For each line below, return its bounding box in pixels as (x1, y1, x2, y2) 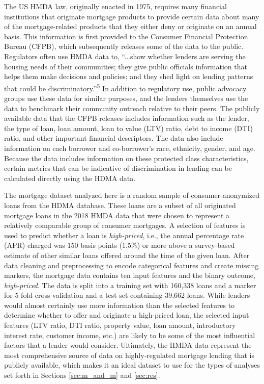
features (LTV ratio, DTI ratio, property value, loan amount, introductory (4, 320, 236, 330)
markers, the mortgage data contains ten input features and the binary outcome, (4, 270, 255, 280)
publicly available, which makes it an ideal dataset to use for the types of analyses (4, 360, 260, 370)
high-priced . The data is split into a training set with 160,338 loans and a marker (4, 279, 256, 290)
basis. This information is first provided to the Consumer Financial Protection (4, 31, 248, 41)
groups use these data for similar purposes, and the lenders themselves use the (4, 93, 248, 103)
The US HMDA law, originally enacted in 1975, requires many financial (4, 1, 227, 11)
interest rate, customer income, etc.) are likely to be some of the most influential (4, 329, 255, 340)
